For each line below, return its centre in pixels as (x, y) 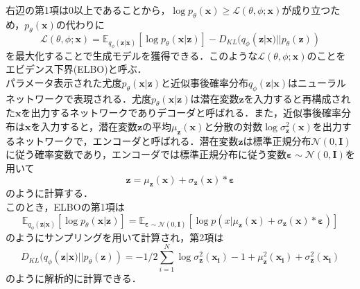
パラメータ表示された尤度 (64, 82)
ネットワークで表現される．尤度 (78, 98)
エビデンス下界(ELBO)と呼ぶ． (76, 69)
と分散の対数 (233, 126)
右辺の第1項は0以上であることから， (88, 10)
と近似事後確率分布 (205, 82)
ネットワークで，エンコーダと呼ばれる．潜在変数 (127, 140)
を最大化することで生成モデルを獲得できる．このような (132, 55)
